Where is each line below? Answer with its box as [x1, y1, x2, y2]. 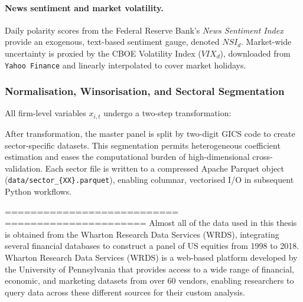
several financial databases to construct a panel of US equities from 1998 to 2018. [5, 239, 299, 252]
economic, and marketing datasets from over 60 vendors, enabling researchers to [5, 274, 294, 287]
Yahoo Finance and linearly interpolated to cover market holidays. [5, 58, 246, 71]
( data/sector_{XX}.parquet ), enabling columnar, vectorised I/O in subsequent [5, 173, 294, 186]
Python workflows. [5, 185, 72, 197]
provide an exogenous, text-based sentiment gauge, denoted [5, 35, 220, 48]
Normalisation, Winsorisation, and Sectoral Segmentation [5, 84, 285, 99]
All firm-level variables [5, 107, 86, 119]
